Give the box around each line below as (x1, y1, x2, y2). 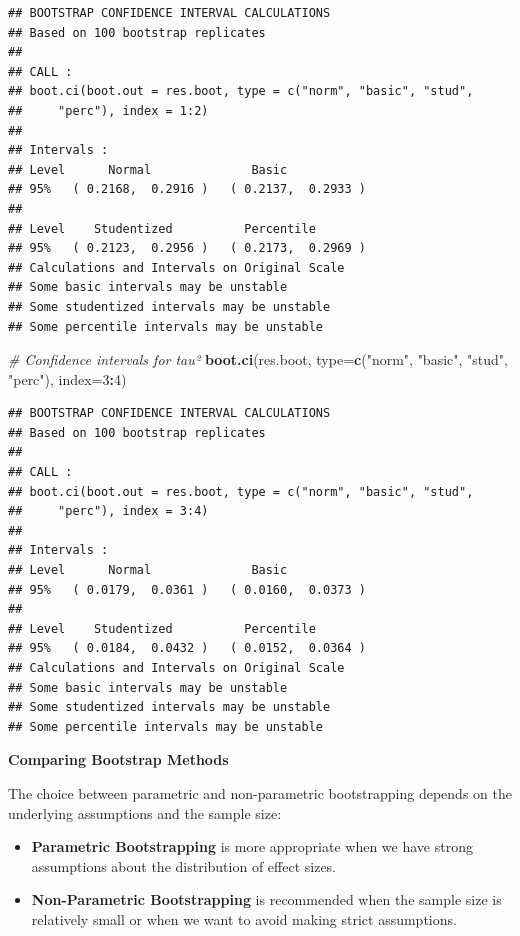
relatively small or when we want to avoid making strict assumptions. (31, 908, 457, 929)
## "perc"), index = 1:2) (8, 103, 209, 118)
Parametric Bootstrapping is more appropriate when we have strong (31, 836, 473, 857)
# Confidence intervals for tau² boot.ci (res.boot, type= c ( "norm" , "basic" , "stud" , (8, 349, 508, 370)
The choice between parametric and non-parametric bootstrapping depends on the (8, 782, 512, 803)
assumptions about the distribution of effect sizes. (31, 855, 337, 876)
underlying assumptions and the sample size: (8, 802, 282, 823)
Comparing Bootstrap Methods (8, 749, 229, 770)
